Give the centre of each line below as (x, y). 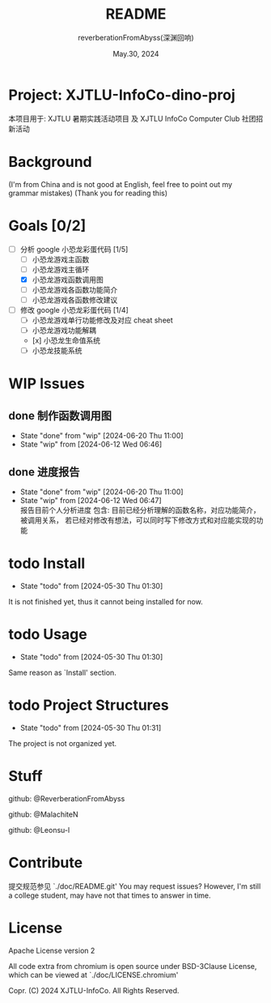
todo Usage (48, 635)
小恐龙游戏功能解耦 (64, 331)
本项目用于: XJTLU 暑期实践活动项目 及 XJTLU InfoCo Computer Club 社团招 (136, 118)
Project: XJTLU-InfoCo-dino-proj (122, 95)
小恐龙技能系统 (57, 351)
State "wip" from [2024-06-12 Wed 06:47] (91, 500)
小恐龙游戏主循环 (61, 269)
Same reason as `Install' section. (63, 672)
